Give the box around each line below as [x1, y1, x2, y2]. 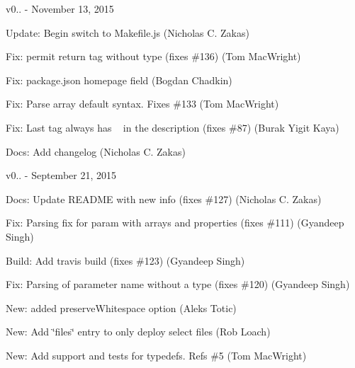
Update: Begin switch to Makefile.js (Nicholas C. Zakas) [6, 25, 249, 40]
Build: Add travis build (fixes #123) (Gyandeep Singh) [6, 253, 245, 268]
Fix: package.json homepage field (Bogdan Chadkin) [6, 72, 232, 87]
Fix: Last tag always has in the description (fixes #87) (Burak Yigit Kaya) [6, 120, 339, 134]
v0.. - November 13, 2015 [6, 1, 114, 16]
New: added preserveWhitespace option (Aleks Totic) [6, 300, 237, 315]
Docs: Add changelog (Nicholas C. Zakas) [6, 144, 186, 159]
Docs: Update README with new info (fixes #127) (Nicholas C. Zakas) [6, 191, 322, 206]
